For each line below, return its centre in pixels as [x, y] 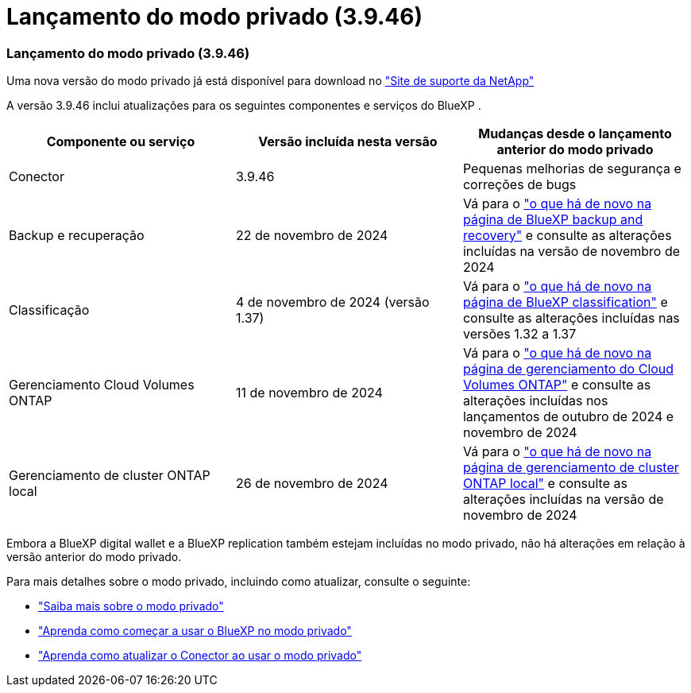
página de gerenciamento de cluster [571, 468]
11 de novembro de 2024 [309, 393]
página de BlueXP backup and [553, 220]
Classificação [49, 310]
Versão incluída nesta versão [348, 142]
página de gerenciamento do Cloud [568, 369]
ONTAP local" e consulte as [545, 484]
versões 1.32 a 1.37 [519, 334]
